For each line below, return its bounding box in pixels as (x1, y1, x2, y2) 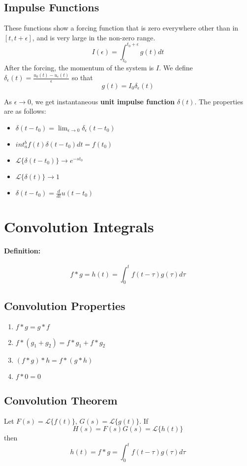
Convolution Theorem (4, 392, 118, 407)
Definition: (4, 245, 41, 255)
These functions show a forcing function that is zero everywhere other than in (4, 23, 239, 33)
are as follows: (4, 106, 46, 116)
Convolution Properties (4, 298, 125, 313)
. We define (159, 62, 193, 73)
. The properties (194, 96, 243, 106)
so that (71, 72, 93, 82)
